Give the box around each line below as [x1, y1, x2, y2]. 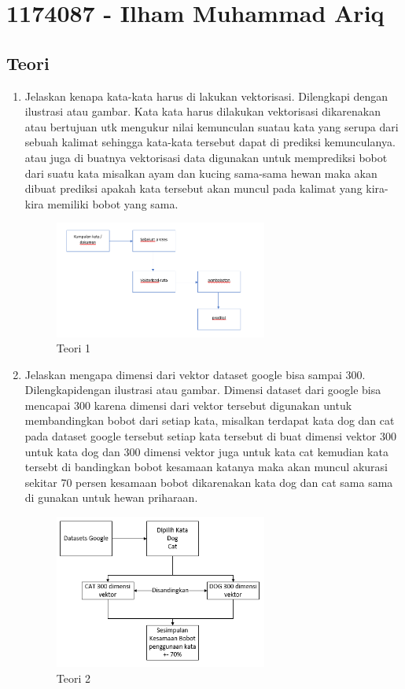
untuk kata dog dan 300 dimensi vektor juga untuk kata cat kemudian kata [24, 443, 388, 459]
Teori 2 [56, 669, 91, 686]
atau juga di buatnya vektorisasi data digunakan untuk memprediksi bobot [24, 149, 388, 165]
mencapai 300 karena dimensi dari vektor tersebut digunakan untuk [24, 396, 352, 413]
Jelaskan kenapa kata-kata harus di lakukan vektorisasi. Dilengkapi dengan [24, 87, 388, 104]
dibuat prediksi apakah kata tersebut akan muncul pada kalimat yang [24, 180, 363, 197]
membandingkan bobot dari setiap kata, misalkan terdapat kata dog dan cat [24, 412, 395, 429]
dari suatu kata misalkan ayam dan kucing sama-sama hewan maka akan [24, 164, 377, 181]
